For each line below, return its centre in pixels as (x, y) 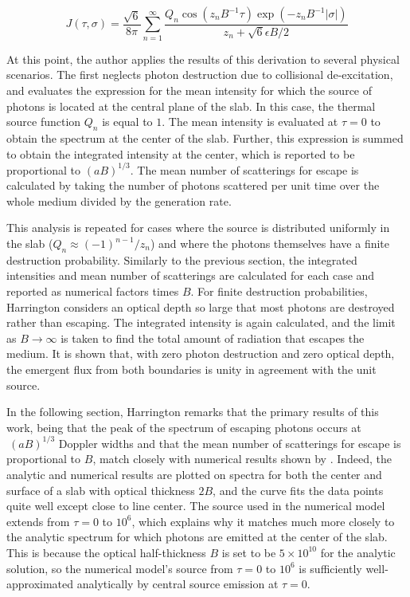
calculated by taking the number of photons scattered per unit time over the (193, 185)
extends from (38, 521)
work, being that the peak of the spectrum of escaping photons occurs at (184, 427)
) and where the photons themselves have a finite (270, 243)
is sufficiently (330, 568)
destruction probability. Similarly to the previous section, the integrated (182, 259)
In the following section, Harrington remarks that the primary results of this (193, 412)
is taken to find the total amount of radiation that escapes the (213, 338)
